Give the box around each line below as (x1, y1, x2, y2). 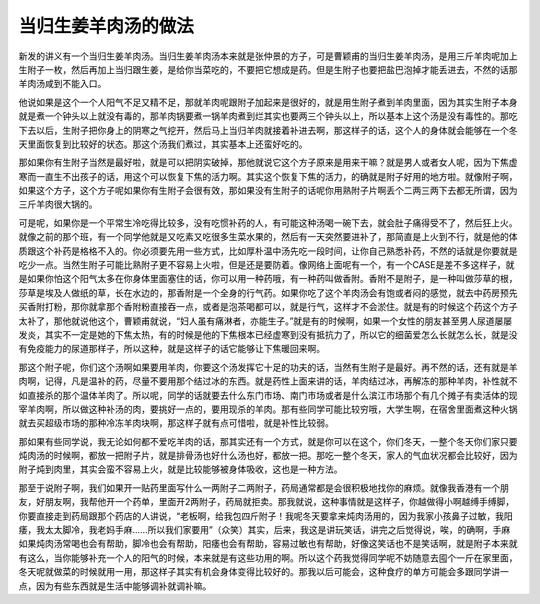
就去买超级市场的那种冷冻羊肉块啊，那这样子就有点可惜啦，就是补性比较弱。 (18, 417, 334, 429)
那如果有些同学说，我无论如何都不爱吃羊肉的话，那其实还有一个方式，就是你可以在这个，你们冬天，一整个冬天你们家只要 (18, 435, 518, 447)
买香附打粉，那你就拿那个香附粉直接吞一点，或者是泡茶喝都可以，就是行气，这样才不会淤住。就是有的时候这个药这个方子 (18, 301, 518, 313)
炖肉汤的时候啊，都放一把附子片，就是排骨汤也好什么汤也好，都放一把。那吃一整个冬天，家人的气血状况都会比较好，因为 (18, 450, 518, 462)
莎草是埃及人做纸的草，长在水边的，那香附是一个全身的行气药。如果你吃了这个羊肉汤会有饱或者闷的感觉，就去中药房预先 (18, 286, 518, 299)
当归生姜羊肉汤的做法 (18, 15, 195, 37)
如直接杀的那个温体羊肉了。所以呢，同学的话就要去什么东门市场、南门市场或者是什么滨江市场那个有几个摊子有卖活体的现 (18, 389, 518, 401)
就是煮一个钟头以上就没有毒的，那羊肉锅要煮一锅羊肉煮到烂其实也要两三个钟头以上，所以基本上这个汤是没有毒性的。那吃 (18, 110, 518, 122)
